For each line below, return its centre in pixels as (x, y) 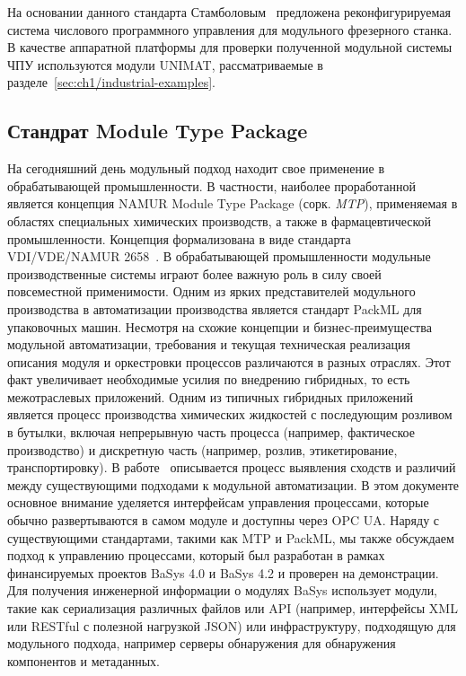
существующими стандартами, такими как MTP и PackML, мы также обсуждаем (231, 537)
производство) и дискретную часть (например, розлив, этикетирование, (202, 449)
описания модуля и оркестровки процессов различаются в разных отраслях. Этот (229, 361)
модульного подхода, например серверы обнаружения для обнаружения (202, 643)
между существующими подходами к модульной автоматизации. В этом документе (233, 484)
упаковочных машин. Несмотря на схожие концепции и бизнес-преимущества (220, 326)
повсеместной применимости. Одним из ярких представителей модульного (211, 291)
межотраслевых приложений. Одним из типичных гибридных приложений (210, 396)
